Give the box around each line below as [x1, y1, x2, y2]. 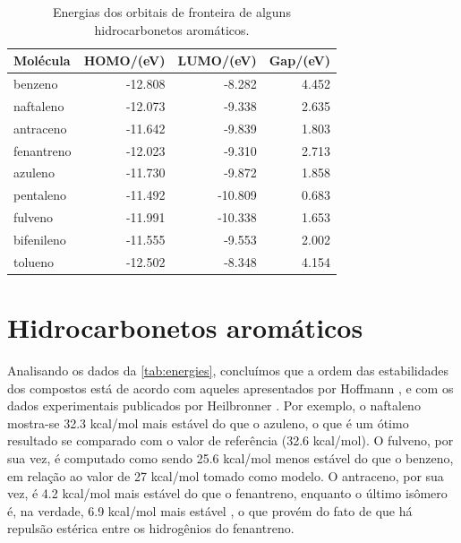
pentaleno [13, 185, 67, 204]
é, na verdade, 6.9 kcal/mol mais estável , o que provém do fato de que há [7, 501, 413, 520]
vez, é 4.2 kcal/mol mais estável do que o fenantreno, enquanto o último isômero [7, 484, 448, 503]
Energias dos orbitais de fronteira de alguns [53, 3, 291, 21]
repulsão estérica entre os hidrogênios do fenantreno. [7, 519, 295, 538]
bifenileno [13, 229, 66, 248]
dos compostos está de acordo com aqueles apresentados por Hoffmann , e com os [7, 378, 454, 397]
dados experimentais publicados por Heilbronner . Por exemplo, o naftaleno [7, 396, 421, 415]
